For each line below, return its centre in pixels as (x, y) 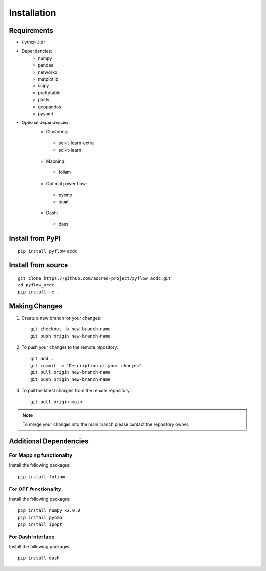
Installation (33, 13)
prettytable (49, 93)
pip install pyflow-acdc (48, 251)
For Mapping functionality (41, 455)
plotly (44, 100)
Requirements (31, 30)
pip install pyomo (40, 517)
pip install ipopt (40, 524)
